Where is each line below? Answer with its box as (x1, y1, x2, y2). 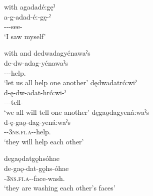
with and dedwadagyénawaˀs (4, 48, 90, 58)
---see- (4, 21, 22, 32)
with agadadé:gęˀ (4, 2, 55, 12)
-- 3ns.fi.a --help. (4, 126, 51, 137)
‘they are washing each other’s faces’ (4, 182, 115, 193)
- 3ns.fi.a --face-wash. (4, 172, 65, 183)
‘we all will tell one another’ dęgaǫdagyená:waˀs (4, 106, 149, 117)
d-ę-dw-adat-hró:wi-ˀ (4, 87, 66, 97)
